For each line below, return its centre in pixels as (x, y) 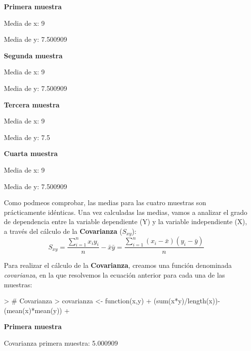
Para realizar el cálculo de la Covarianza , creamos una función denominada (118, 265)
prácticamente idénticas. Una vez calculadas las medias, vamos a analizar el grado (126, 212)
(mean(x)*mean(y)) (33, 310)
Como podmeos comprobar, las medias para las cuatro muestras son (105, 202)
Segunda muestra (33, 55)
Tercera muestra (32, 104)
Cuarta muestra (31, 153)
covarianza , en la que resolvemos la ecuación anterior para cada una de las (115, 274)
